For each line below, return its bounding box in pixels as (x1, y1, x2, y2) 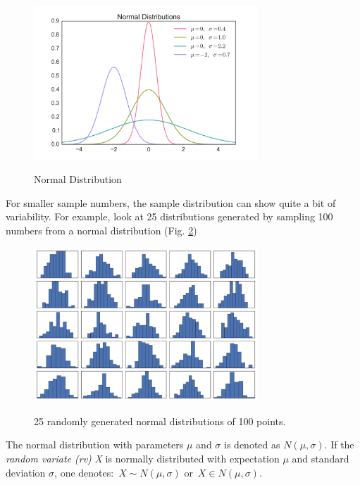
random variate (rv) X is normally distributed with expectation (6, 451, 280, 465)
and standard (292, 451, 349, 465)
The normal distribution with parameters (6, 437, 184, 452)
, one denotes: (54, 465, 114, 479)
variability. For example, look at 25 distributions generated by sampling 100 (6, 209, 333, 224)
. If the (324, 437, 354, 452)
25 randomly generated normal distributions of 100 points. (34, 413, 286, 428)
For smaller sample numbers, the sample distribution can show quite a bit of (6, 195, 336, 210)
